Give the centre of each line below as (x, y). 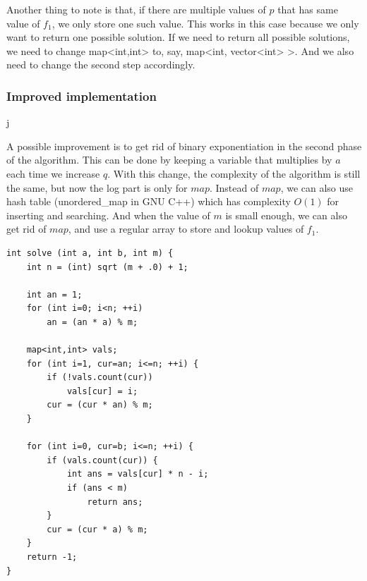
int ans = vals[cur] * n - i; (138, 474)
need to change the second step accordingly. (101, 65)
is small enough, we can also (286, 215)
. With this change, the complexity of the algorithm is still (234, 173)
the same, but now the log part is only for (97, 187)
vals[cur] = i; (102, 391)
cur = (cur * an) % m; (100, 405)
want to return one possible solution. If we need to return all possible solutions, (178, 37)
